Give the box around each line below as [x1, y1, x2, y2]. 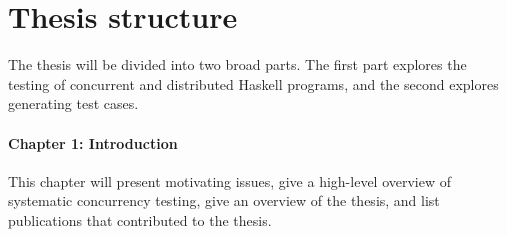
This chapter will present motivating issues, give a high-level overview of [8, 170, 452, 191]
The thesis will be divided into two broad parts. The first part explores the [8, 54, 467, 75]
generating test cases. [8, 93, 139, 114]
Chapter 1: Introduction [8, 132, 178, 153]
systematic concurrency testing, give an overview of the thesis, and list [8, 190, 440, 211]
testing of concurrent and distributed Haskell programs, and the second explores [8, 73, 499, 94]
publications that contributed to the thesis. [8, 209, 272, 230]
